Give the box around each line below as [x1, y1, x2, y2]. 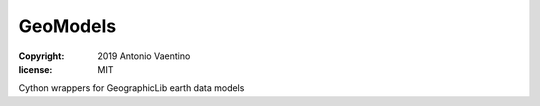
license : [18, 63, 53, 75]
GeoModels [18, 15, 117, 37]
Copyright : [18, 50, 65, 62]
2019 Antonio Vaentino [97, 50, 191, 62]
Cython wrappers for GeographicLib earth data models [18, 82, 245, 94]
